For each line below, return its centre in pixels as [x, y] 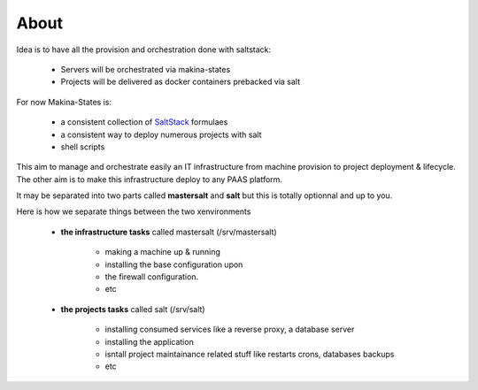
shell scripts [83, 147]
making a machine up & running [163, 252]
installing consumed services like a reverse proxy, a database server [230, 329]
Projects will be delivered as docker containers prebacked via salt [181, 82]
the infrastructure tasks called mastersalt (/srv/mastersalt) [169, 232]
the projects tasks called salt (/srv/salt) [133, 309]
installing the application [149, 341]
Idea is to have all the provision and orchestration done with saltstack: [144, 50]
